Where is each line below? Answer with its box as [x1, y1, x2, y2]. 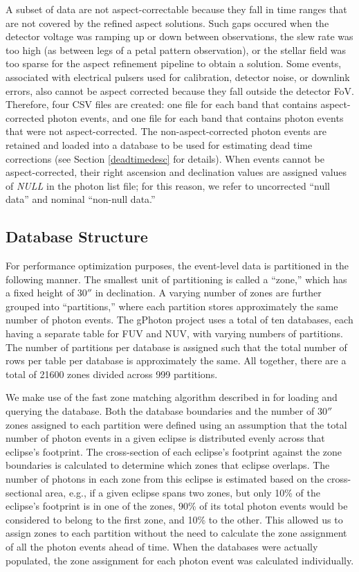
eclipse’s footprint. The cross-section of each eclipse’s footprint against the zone [6, 444, 342, 458]
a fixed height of [6, 285, 75, 300]
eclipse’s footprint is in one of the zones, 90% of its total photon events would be [6, 499, 348, 513]
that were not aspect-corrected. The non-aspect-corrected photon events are [6, 124, 326, 138]
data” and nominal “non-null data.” [6, 192, 156, 206]
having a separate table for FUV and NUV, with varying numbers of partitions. [6, 326, 343, 341]
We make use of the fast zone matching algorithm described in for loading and [6, 390, 338, 404]
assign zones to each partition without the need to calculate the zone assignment [6, 526, 347, 540]
